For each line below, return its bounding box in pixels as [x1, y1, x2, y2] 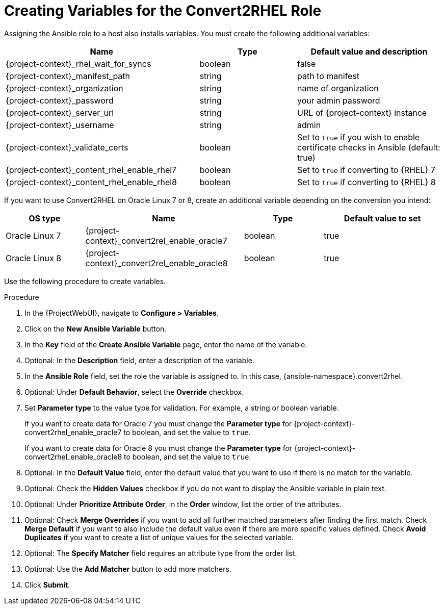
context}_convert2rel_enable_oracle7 [85, 235, 227, 246]
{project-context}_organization [6, 83, 123, 93]
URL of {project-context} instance [297, 107, 427, 118]
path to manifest [297, 70, 360, 81]
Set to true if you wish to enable [297, 132, 420, 142]
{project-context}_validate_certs [6, 142, 128, 153]
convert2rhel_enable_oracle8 [24, 452, 122, 461]
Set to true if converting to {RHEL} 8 [297, 176, 436, 187]
